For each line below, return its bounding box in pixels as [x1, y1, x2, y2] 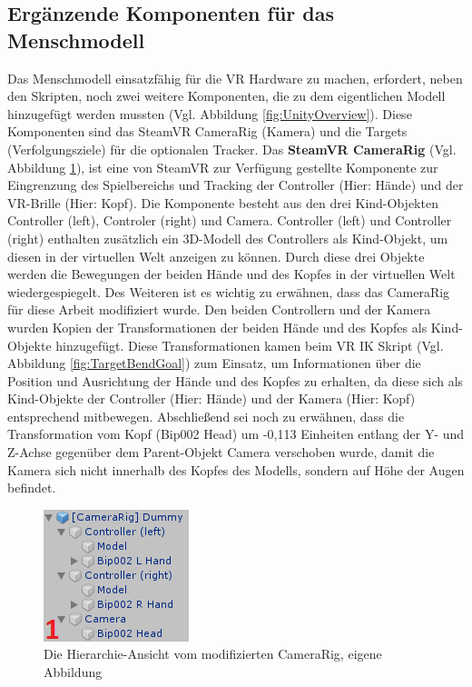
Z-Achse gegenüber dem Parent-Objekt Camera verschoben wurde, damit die [7, 443, 435, 462]
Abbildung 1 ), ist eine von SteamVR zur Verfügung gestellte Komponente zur [7, 157, 438, 176]
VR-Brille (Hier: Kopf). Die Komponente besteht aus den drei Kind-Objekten [7, 193, 438, 212]
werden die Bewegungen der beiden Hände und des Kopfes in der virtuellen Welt [7, 264, 456, 284]
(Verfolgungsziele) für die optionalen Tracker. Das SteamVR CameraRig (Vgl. [7, 139, 457, 158]
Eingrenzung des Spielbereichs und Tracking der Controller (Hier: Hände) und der [7, 175, 464, 194]
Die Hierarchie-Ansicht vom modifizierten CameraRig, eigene [44, 644, 382, 663]
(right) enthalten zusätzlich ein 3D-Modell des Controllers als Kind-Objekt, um [7, 228, 448, 247]
